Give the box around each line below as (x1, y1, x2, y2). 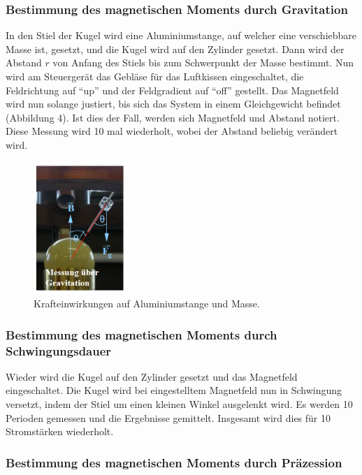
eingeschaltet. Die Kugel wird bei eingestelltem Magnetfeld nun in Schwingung (6, 383, 342, 397)
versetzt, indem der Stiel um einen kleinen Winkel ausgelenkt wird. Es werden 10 (6, 397, 353, 411)
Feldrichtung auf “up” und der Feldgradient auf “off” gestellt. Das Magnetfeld (6, 82, 339, 97)
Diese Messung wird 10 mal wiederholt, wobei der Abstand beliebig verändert (6, 124, 338, 138)
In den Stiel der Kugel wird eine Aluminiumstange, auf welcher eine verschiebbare (6, 28, 357, 43)
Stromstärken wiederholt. (6, 424, 114, 439)
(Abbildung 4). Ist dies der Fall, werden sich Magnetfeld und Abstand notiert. (6, 110, 340, 124)
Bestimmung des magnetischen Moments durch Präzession (6, 453, 342, 471)
